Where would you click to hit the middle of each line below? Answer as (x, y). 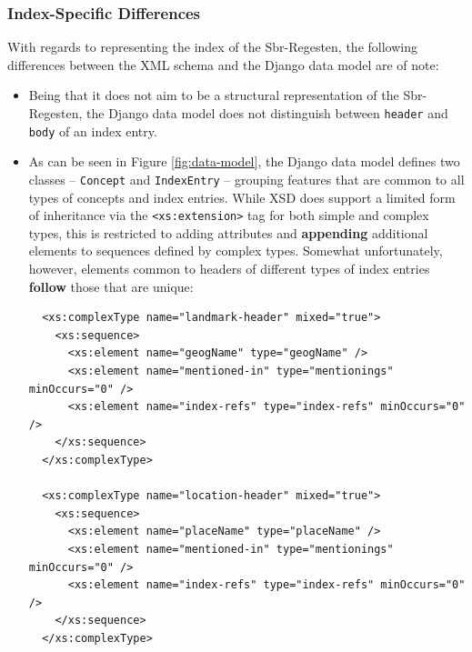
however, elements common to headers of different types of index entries (229, 268)
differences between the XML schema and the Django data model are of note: (223, 64)
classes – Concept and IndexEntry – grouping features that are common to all (246, 179)
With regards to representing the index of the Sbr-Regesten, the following (212, 47)
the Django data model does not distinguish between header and (267, 113)
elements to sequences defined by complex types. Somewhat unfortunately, (236, 251)
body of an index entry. (93, 130)
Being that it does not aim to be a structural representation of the (214, 95)
